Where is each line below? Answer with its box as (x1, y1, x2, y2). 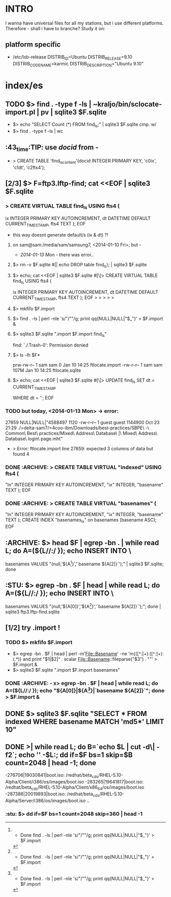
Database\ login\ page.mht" (5, 435, 63, 442)
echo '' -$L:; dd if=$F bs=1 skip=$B (18, 750, 133, 759)
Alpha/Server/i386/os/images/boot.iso (5, 797, 86, 803)
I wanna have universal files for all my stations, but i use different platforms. (5, 20, 164, 26)
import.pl (5, 108, 36, 117)
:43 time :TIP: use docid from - (5, 143, 99, 153)
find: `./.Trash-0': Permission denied (12, 342, 89, 348)
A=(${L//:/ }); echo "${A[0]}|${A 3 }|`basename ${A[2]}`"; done (5, 686, 165, 694)
